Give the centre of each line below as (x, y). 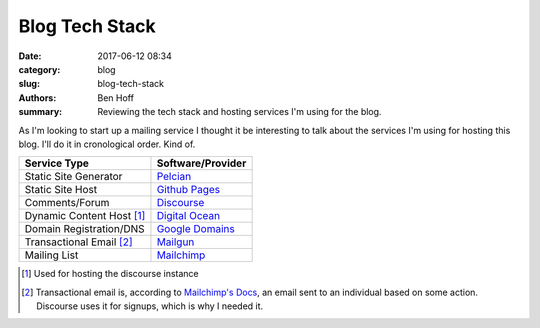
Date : (30, 56)
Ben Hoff (116, 97)
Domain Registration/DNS (84, 229)
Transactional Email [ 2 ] (79, 242)
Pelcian (174, 177)
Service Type (57, 163)
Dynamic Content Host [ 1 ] (85, 216)
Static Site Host (61, 190)
